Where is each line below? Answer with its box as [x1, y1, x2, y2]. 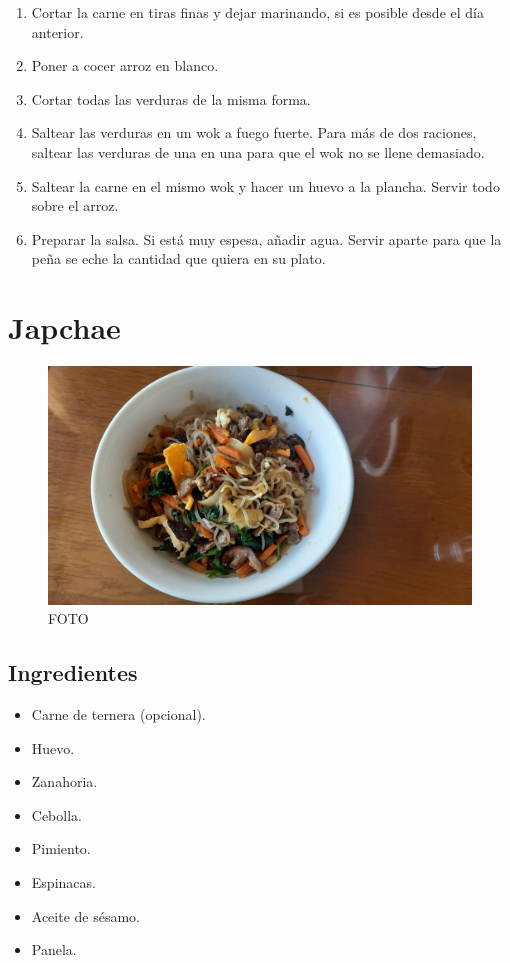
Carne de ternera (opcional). [31, 703, 206, 724]
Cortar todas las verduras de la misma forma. [31, 88, 311, 109]
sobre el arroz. [31, 195, 119, 216]
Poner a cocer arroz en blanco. [31, 55, 219, 76]
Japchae [8, 307, 121, 348]
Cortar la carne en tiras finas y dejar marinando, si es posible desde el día [31, 2, 484, 22]
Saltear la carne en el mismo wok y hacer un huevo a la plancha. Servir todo [31, 175, 500, 196]
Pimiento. [31, 838, 91, 859]
